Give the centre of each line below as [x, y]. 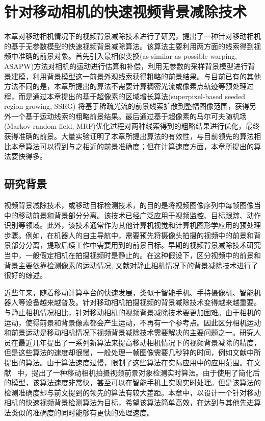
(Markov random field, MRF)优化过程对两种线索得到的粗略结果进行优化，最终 [132, 126]
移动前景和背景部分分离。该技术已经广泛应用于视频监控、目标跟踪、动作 [139, 215]
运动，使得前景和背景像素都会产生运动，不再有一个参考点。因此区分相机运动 [132, 322]
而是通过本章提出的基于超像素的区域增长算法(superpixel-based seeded [132, 96]
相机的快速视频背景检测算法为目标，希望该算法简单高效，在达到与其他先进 [129, 402]
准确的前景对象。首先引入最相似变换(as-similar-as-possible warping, [128, 56]
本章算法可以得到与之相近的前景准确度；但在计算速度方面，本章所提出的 [132, 146]
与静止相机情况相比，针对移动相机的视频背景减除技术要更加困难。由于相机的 [132, 312]
